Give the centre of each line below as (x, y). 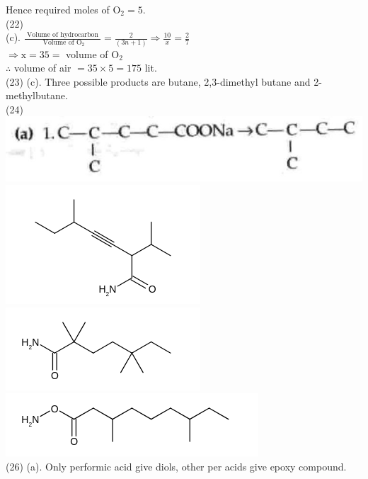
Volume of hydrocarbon (62, 34)
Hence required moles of (58, 9)
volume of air (42, 68)
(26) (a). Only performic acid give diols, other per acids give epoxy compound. (176, 466)
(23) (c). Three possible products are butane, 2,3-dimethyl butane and (158, 81)
